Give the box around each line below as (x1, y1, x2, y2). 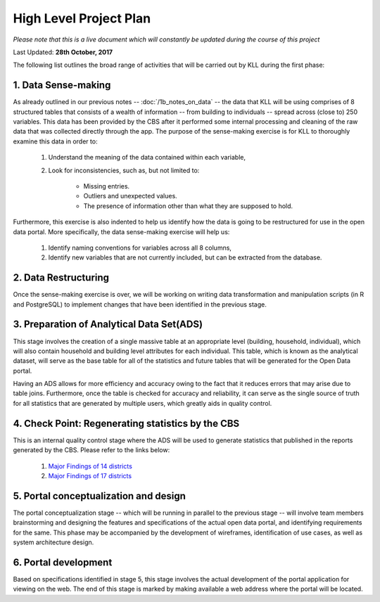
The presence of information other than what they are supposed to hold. (83, 201, 293, 210)
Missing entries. (83, 181, 130, 190)
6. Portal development (13, 556, 113, 568)
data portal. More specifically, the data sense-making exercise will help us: (13, 227, 230, 236)
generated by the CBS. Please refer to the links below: (13, 446, 170, 454)
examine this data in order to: (13, 137, 98, 146)
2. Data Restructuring (13, 271, 109, 284)
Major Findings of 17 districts (48, 471, 132, 480)
